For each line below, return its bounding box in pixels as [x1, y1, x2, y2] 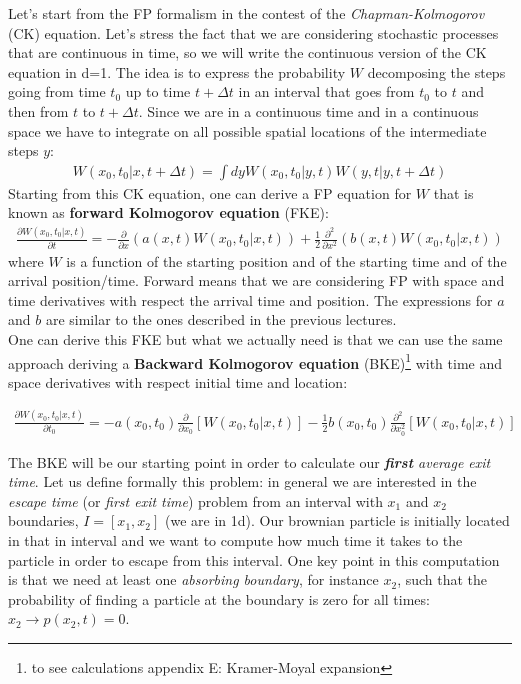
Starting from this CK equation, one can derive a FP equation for [8, 182, 412, 203]
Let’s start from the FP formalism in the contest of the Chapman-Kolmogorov [8, 3, 485, 23]
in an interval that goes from [238, 81, 415, 102]
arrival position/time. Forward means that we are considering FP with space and [8, 270, 505, 291]
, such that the [397, 569, 488, 590]
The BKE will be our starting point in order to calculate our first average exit [8, 451, 491, 472]
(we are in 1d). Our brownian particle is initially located [164, 510, 510, 531]
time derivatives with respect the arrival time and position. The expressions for [8, 289, 493, 310]
